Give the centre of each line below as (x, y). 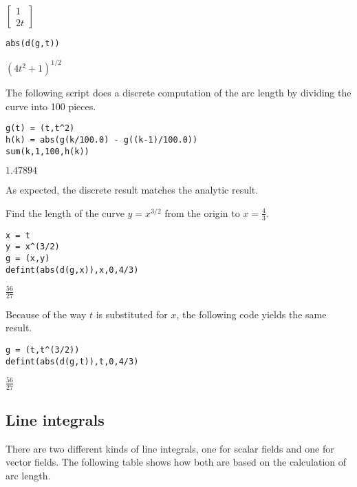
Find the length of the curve (65, 213)
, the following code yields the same (251, 314)
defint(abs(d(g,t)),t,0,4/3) (72, 361)
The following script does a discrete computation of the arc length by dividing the (178, 93)
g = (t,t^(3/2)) (43, 350)
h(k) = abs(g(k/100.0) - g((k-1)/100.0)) (102, 140)
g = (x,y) (28, 259)
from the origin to (202, 213)
